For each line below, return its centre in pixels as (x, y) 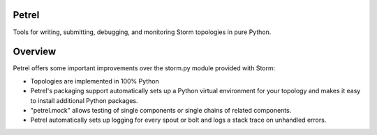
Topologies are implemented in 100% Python (95, 81)
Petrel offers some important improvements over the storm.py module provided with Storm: (144, 68)
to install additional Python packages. (84, 100)
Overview (35, 52)
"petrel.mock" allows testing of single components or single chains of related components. (161, 110)
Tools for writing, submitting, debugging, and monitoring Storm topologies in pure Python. (142, 32)
